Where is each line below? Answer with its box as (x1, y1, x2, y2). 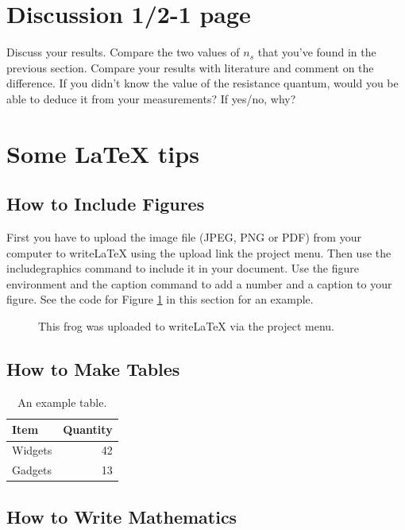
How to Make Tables (6, 357, 180, 381)
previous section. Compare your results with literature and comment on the (6, 59, 374, 75)
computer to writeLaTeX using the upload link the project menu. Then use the (6, 244, 391, 261)
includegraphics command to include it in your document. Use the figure (6, 260, 360, 277)
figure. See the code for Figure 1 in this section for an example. (6, 291, 314, 308)
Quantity (63, 421, 113, 438)
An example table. (17, 393, 107, 410)
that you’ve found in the (257, 44, 376, 60)
